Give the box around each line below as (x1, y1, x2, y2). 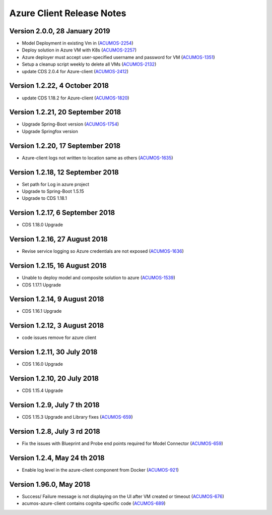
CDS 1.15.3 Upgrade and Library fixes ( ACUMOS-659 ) (22, 414, 133, 420)
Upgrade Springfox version (22, 128, 78, 134)
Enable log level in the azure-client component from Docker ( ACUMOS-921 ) (22, 467, 179, 473)
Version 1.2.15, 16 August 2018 (9, 261, 107, 270)
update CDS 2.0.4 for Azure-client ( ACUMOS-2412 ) (22, 68, 128, 74)
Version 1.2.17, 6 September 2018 (9, 208, 115, 217)
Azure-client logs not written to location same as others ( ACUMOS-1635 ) (22, 154, 173, 161)
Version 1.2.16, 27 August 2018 (9, 235, 108, 244)
